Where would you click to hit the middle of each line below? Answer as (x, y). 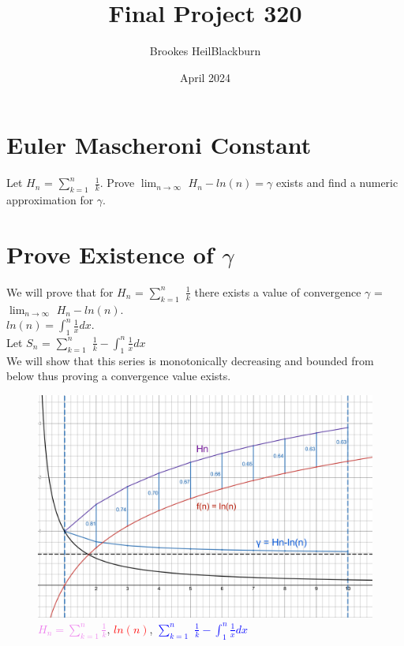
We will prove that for (60, 291)
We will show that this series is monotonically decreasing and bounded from (190, 360)
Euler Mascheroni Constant (159, 145)
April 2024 (205, 77)
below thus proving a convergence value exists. (119, 376)
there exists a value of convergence (278, 291)
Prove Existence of (110, 254)
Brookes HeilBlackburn (205, 51)
